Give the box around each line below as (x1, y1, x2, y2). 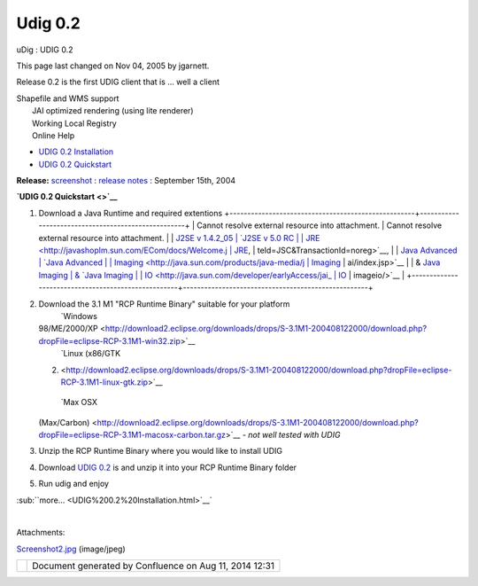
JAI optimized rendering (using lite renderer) (32, 105, 194, 116)
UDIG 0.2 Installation (38, 146, 114, 157)
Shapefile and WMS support (16, 93, 119, 104)
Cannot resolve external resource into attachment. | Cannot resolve (196, 220, 443, 230)
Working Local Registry (32, 118, 117, 129)
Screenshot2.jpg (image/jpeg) (16, 543, 126, 554)
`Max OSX (60, 397, 97, 408)
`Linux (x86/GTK (60, 348, 121, 359)
